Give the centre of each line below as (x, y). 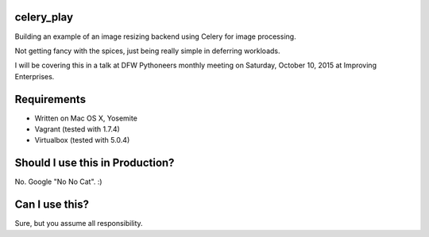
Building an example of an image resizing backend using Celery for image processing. (156, 36)
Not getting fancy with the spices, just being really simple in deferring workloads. (148, 51)
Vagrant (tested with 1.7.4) (77, 129)
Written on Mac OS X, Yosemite (86, 118)
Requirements (50, 99)
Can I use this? (52, 205)
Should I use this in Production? (95, 163)
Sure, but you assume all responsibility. (79, 224)
